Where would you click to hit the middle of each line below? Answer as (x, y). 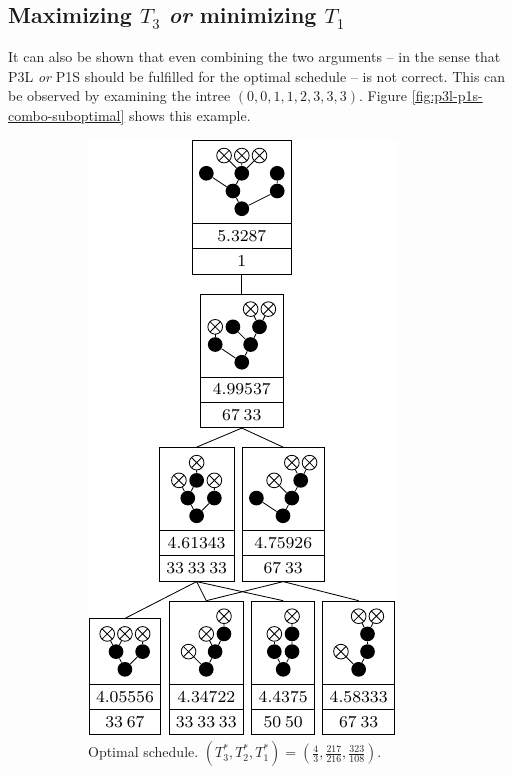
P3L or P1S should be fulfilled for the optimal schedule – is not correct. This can (257, 75)
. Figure (383, 95)
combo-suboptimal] (66, 114)
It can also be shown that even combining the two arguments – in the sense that (254, 56)
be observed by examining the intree (119, 95)
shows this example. (190, 114)
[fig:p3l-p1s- (447, 95)
